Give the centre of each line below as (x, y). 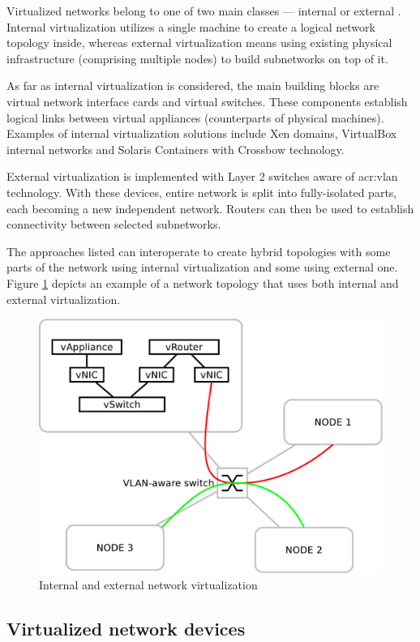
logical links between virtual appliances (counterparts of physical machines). (195, 117)
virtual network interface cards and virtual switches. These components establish (207, 101)
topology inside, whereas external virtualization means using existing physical (199, 43)
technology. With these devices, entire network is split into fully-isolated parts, (202, 192)
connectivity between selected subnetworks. (114, 224)
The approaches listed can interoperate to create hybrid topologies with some (199, 251)
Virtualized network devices (126, 628)
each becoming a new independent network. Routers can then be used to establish (210, 208)
